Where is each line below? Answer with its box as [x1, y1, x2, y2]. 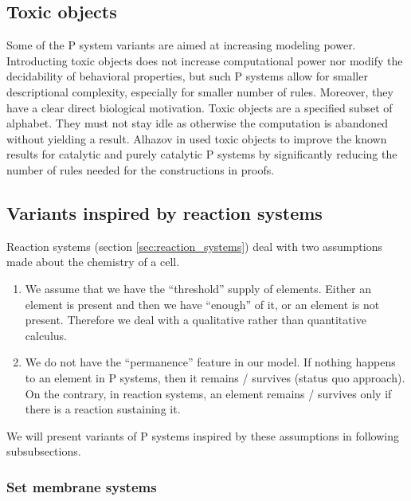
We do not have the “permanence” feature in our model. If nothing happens [25, 354, 396, 370]
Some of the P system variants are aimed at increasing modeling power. [6, 37, 356, 53]
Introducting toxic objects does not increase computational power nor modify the [6, 52, 403, 68]
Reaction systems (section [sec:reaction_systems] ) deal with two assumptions [6, 237, 382, 254]
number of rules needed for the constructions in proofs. [6, 161, 275, 178]
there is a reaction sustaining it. [25, 401, 181, 417]
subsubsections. [6, 443, 81, 460]
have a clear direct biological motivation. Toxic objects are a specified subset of [6, 99, 393, 115]
